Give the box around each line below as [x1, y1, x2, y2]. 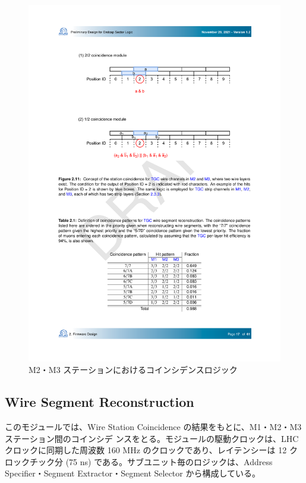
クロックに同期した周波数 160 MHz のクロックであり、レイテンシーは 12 [5, 444, 287, 456]
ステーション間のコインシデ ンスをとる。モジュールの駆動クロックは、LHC [5, 432, 299, 444]
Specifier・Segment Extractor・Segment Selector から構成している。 [5, 467, 261, 479]
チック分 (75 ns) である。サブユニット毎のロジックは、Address [29, 455, 273, 468]
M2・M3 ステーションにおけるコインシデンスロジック [29, 363, 238, 376]
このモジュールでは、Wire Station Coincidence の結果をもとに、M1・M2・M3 [5, 421, 302, 433]
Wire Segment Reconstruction [5, 393, 194, 411]
